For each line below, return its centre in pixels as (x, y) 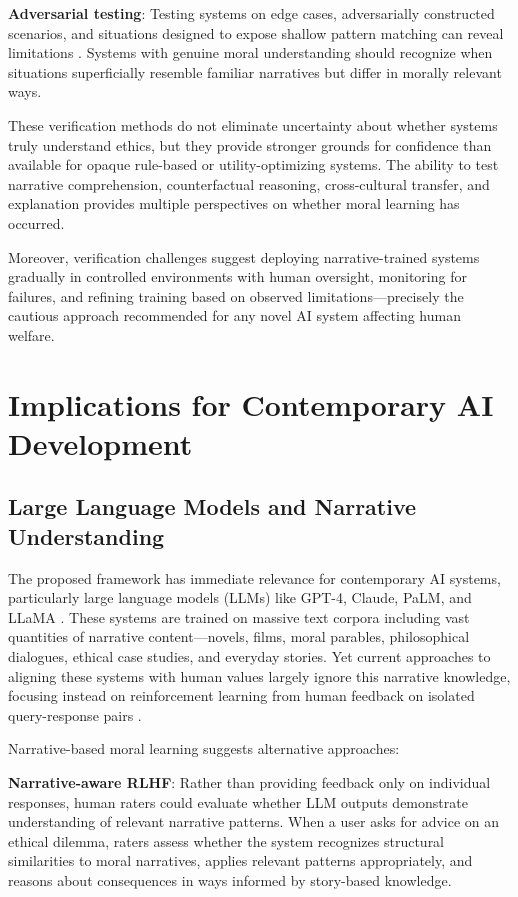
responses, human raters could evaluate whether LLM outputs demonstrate (238, 801)
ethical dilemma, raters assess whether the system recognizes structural (226, 840)
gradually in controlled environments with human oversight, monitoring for (237, 276)
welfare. (31, 334)
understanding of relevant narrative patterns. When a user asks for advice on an (254, 821)
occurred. (36, 222)
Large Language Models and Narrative (212, 506)
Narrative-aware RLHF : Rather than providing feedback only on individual (249, 782)
